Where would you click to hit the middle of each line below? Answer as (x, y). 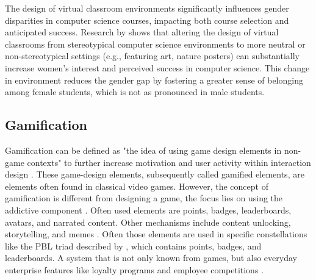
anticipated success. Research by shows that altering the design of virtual (142, 32)
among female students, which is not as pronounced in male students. (135, 92)
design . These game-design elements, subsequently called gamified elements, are (155, 174)
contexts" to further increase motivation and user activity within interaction (169, 162)
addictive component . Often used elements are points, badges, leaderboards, (148, 210)
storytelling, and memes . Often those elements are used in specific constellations (156, 234)
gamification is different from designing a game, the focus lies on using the (144, 198)
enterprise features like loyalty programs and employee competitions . (134, 269)
